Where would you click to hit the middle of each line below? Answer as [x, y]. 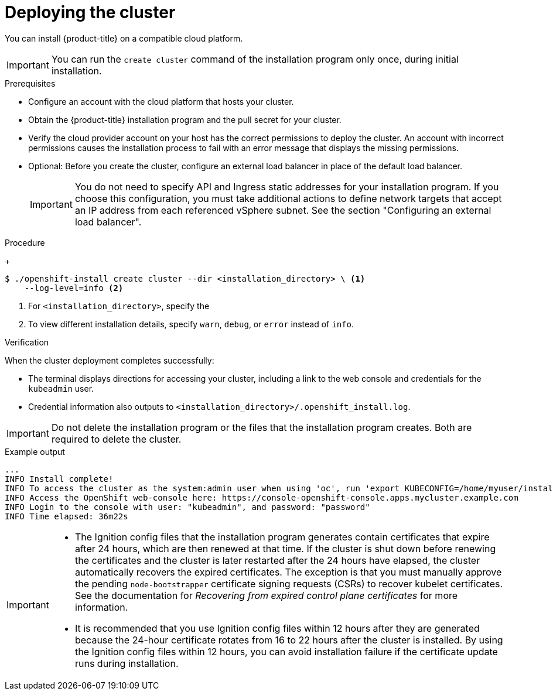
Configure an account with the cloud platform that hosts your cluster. [161, 101]
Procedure [25, 242]
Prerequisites [30, 83]
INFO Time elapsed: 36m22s [66, 516]
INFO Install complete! [59, 479]
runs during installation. [127, 663]
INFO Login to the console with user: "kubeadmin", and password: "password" [187, 507]
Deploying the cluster [90, 12]
